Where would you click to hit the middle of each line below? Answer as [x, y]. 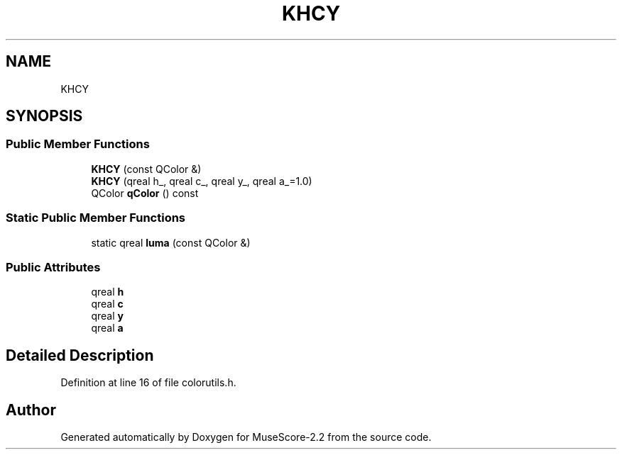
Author [31, 410]
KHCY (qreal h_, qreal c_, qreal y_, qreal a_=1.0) [202, 181]
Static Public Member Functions [96, 218]
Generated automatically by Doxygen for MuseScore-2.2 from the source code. [246, 437]
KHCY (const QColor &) [146, 169]
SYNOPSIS [44, 116]
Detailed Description [80, 355]
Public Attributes [53, 267]
